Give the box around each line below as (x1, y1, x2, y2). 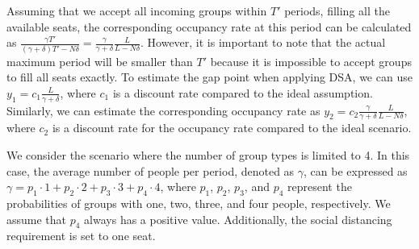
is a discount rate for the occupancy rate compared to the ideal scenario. (52, 119, 412, 136)
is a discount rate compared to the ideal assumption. (112, 84, 373, 101)
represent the (287, 178, 352, 195)
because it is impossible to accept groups (210, 52, 412, 69)
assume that (6, 210, 67, 227)
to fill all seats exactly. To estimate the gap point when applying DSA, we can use (6, 68, 413, 85)
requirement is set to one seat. (6, 227, 156, 244)
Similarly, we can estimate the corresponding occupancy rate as (6, 102, 321, 118)
